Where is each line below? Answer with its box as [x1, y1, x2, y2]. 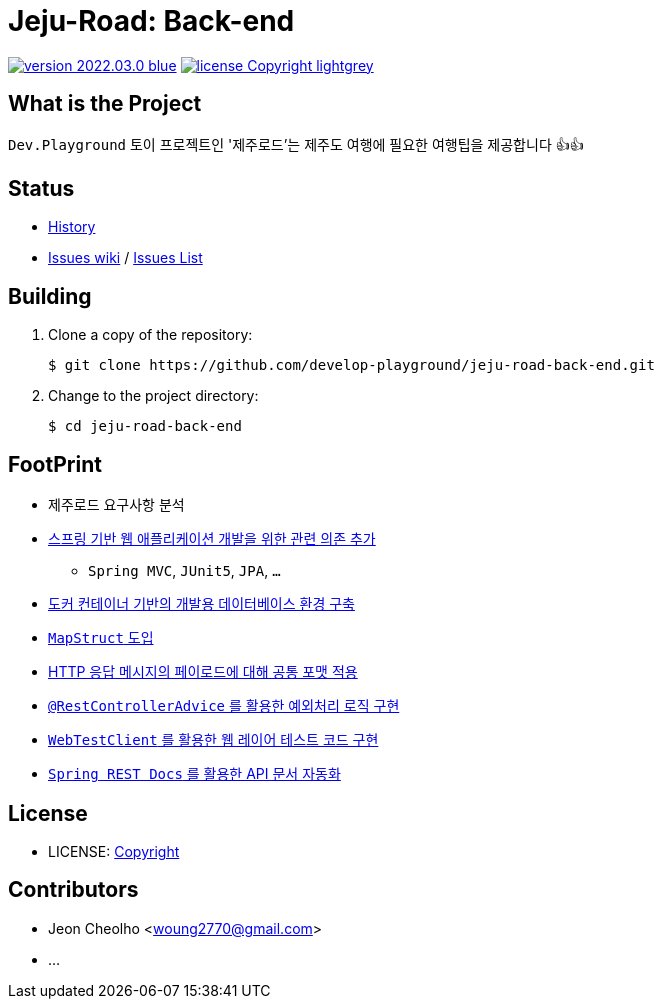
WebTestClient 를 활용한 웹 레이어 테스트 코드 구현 [48, 731, 379, 749]
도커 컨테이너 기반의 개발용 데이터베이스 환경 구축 [48, 595, 355, 613]
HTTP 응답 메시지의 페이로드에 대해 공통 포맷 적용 [48, 663, 358, 681]
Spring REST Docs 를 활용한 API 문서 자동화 [48, 765, 341, 783]
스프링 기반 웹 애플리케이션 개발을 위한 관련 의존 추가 [48, 530, 376, 548]
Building [8, 283, 92, 309]
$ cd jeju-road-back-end [48, 418, 242, 435]
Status [8, 176, 75, 202]
